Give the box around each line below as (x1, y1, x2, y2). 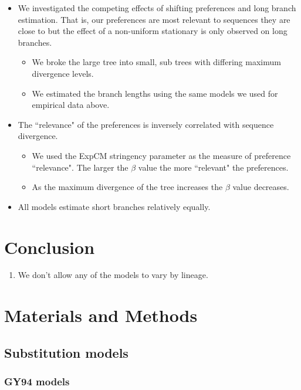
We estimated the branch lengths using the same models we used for (32, 87, 278, 99)
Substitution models (4, 343, 128, 361)
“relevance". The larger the (32, 161, 128, 173)
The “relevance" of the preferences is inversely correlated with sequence (18, 118, 274, 130)
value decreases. (232, 181, 289, 193)
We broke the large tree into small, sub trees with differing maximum (32, 56, 281, 68)
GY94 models (4, 374, 70, 389)
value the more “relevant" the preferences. (138, 161, 289, 173)
